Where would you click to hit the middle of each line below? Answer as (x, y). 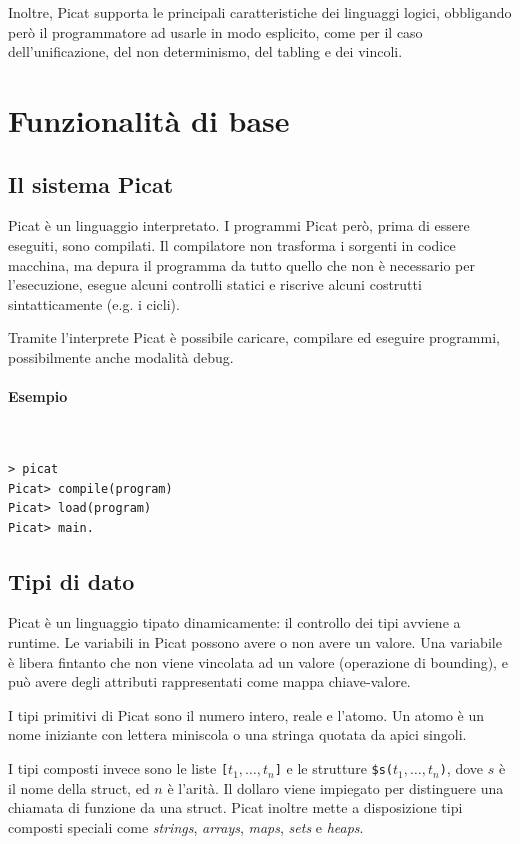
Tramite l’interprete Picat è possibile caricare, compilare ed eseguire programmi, (254, 337)
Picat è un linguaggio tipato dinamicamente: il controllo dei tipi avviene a (234, 622)
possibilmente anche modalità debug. (121, 356)
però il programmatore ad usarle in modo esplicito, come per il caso (215, 31)
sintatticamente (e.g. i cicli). (94, 303)
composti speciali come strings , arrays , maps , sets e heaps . (186, 826)
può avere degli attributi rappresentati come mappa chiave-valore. (209, 681)
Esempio (38, 396)
